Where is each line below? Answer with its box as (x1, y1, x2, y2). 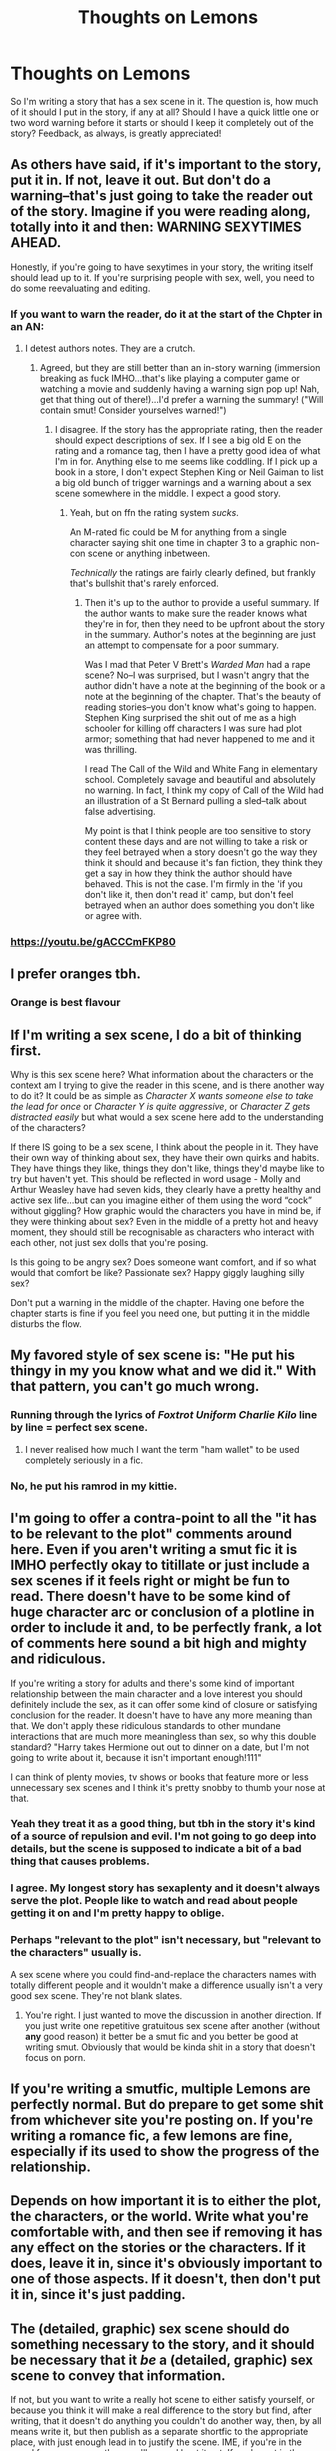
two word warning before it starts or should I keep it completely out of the (10, 116, 314, 128)
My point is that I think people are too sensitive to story (84, 825, 312, 837)
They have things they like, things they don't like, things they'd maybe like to (10, 1162, 325, 1175)
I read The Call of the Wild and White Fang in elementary (84, 763, 318, 775)
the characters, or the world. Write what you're (10, 2208, 309, 2225)
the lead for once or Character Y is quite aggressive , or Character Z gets (10, 1101, 311, 1113)
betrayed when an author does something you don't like (84, 899, 315, 911)
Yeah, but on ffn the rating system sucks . (69, 507, 240, 519)
